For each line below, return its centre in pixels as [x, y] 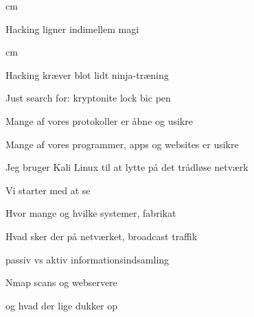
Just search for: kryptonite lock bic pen [88, 98]
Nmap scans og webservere [61, 282]
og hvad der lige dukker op [62, 305]
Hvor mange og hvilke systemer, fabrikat [91, 213]
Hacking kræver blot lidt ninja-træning [87, 74]
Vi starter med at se [48, 190]
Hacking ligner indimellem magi [72, 28]
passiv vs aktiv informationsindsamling [88, 259]
